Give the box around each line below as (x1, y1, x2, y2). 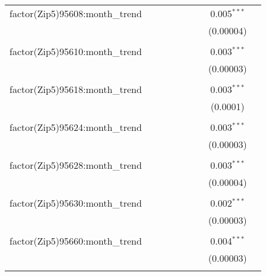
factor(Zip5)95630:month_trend (9, 196, 142, 210)
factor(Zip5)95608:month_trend (9, 7, 142, 20)
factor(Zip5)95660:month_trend (9, 234, 142, 248)
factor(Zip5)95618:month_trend (9, 82, 142, 96)
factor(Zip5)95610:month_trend (9, 44, 142, 58)
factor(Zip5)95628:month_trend (9, 158, 142, 172)
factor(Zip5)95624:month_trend (9, 120, 142, 134)
